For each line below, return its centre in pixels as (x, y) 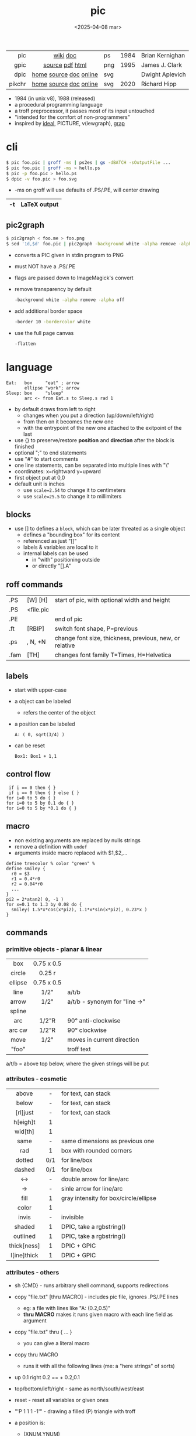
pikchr (17, 84)
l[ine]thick (25, 1255)
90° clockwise (87, 1030)
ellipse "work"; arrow (52, 388)
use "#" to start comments (46, 459)
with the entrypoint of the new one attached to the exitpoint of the (102, 428)
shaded (24, 1226)
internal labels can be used (56, 553)
